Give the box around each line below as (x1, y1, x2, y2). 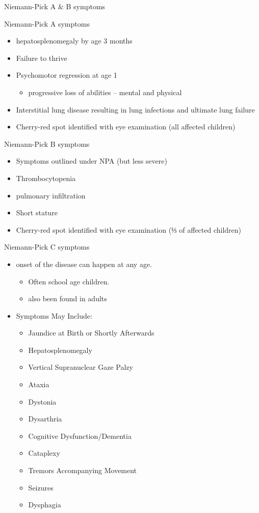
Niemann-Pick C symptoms (4, 241, 90, 252)
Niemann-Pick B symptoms (4, 138, 90, 149)
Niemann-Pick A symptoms (4, 18, 90, 29)
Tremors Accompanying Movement (28, 465, 137, 476)
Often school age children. (28, 276, 110, 286)
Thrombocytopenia (16, 172, 76, 183)
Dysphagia (28, 499, 61, 510)
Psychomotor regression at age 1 (16, 70, 117, 80)
